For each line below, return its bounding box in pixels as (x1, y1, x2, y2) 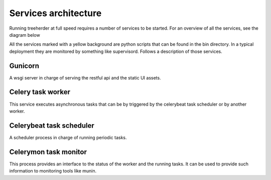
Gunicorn (9, 61, 40, 70)
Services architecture (9, 8, 102, 19)
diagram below (9, 32, 40, 38)
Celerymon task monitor (9, 147, 87, 156)
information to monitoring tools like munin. (9, 168, 97, 174)
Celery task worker (9, 88, 70, 97)
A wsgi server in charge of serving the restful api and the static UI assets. (9, 74, 161, 80)
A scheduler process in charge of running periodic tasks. (9, 134, 127, 140)
